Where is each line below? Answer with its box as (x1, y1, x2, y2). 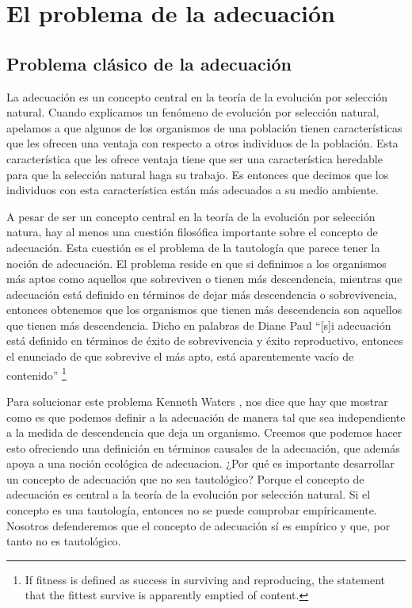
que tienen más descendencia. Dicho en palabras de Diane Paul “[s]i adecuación (6, 316, 391, 333)
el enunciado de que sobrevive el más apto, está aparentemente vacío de (6, 348, 354, 365)
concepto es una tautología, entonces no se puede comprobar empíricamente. (6, 502, 377, 518)
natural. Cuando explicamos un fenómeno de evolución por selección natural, (6, 104, 380, 120)
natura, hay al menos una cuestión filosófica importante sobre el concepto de (6, 224, 378, 240)
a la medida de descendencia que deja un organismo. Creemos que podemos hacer (6, 424, 402, 441)
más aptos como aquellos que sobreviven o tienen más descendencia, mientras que (6, 270, 402, 287)
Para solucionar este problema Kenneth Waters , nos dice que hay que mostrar (6, 392, 388, 409)
